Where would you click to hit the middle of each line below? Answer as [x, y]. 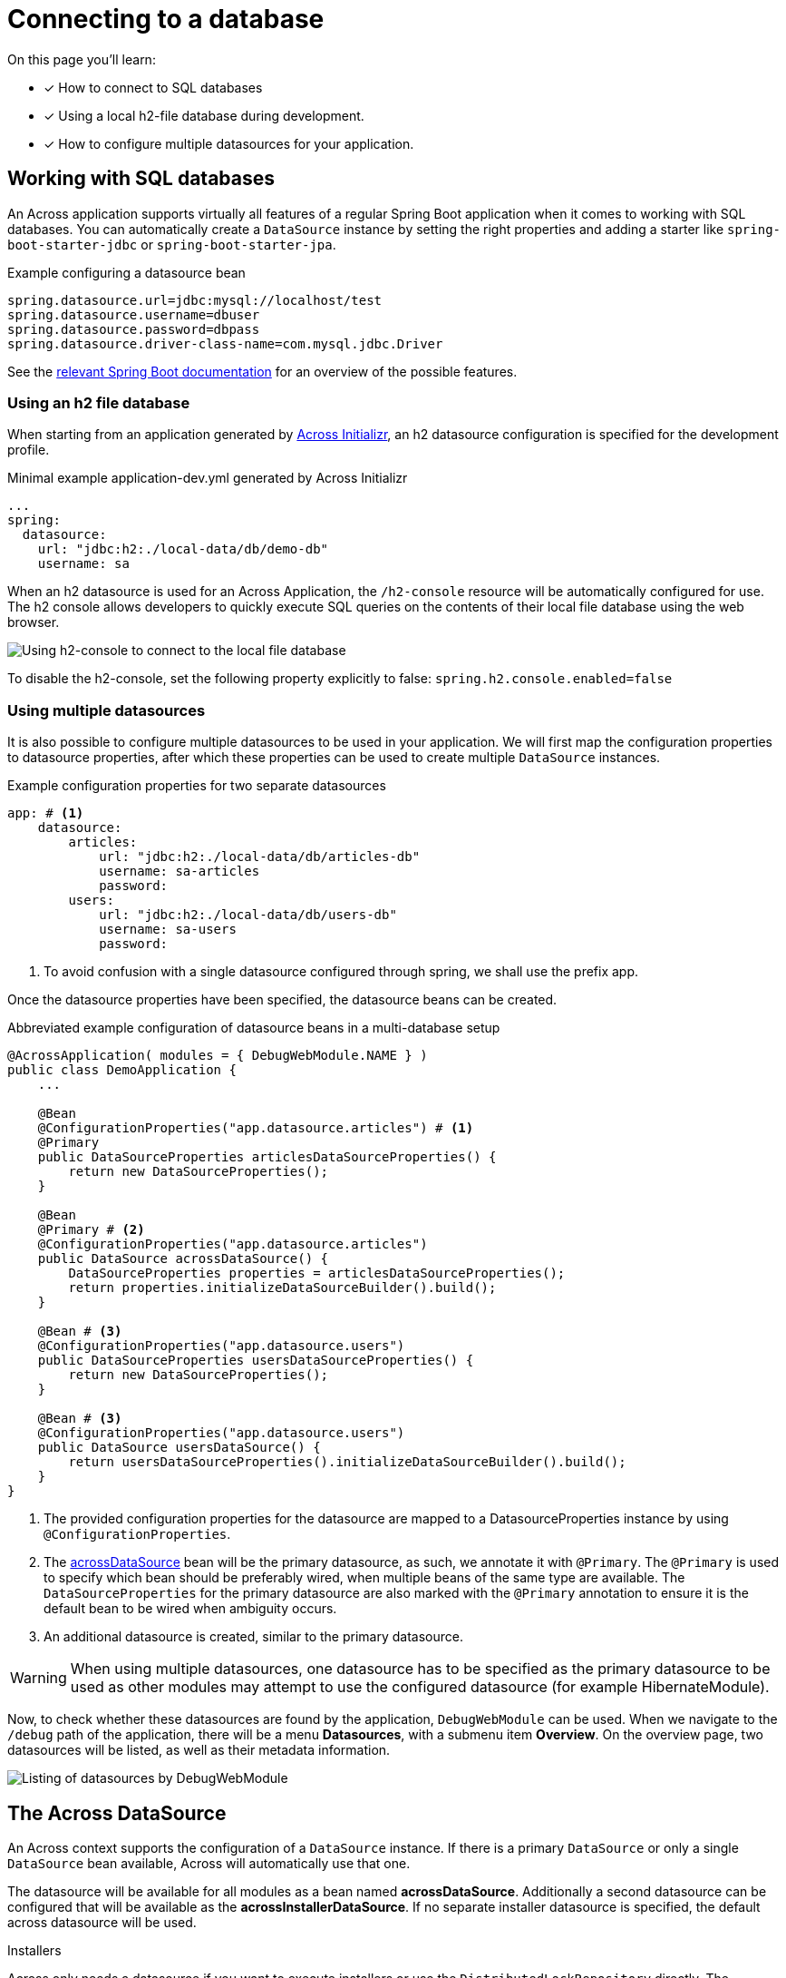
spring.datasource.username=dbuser [134, 314]
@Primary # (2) [91, 1230]
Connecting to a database [166, 19]
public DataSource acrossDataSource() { [183, 1259]
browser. [34, 622]
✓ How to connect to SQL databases [153, 87]
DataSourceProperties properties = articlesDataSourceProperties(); [317, 1273]
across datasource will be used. [102, 1922]
